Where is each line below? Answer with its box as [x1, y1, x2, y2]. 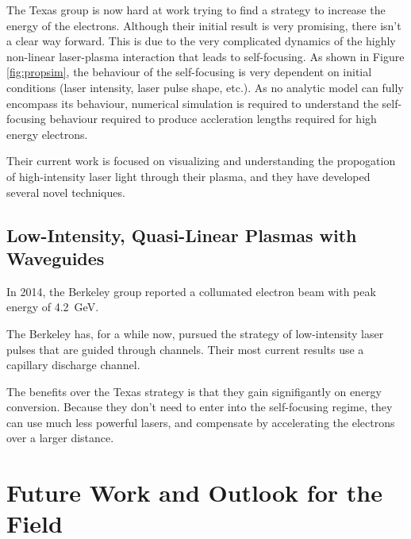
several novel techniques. [6, 183, 125, 200]
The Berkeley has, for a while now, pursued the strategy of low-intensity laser [6, 325, 384, 341]
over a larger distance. [6, 429, 114, 446]
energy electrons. [6, 125, 88, 142]
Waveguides [6, 245, 105, 270]
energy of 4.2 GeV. [6, 298, 99, 315]
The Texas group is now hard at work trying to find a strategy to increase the [6, 2, 386, 17]
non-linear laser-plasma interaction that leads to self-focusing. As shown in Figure [6, 48, 405, 64]
